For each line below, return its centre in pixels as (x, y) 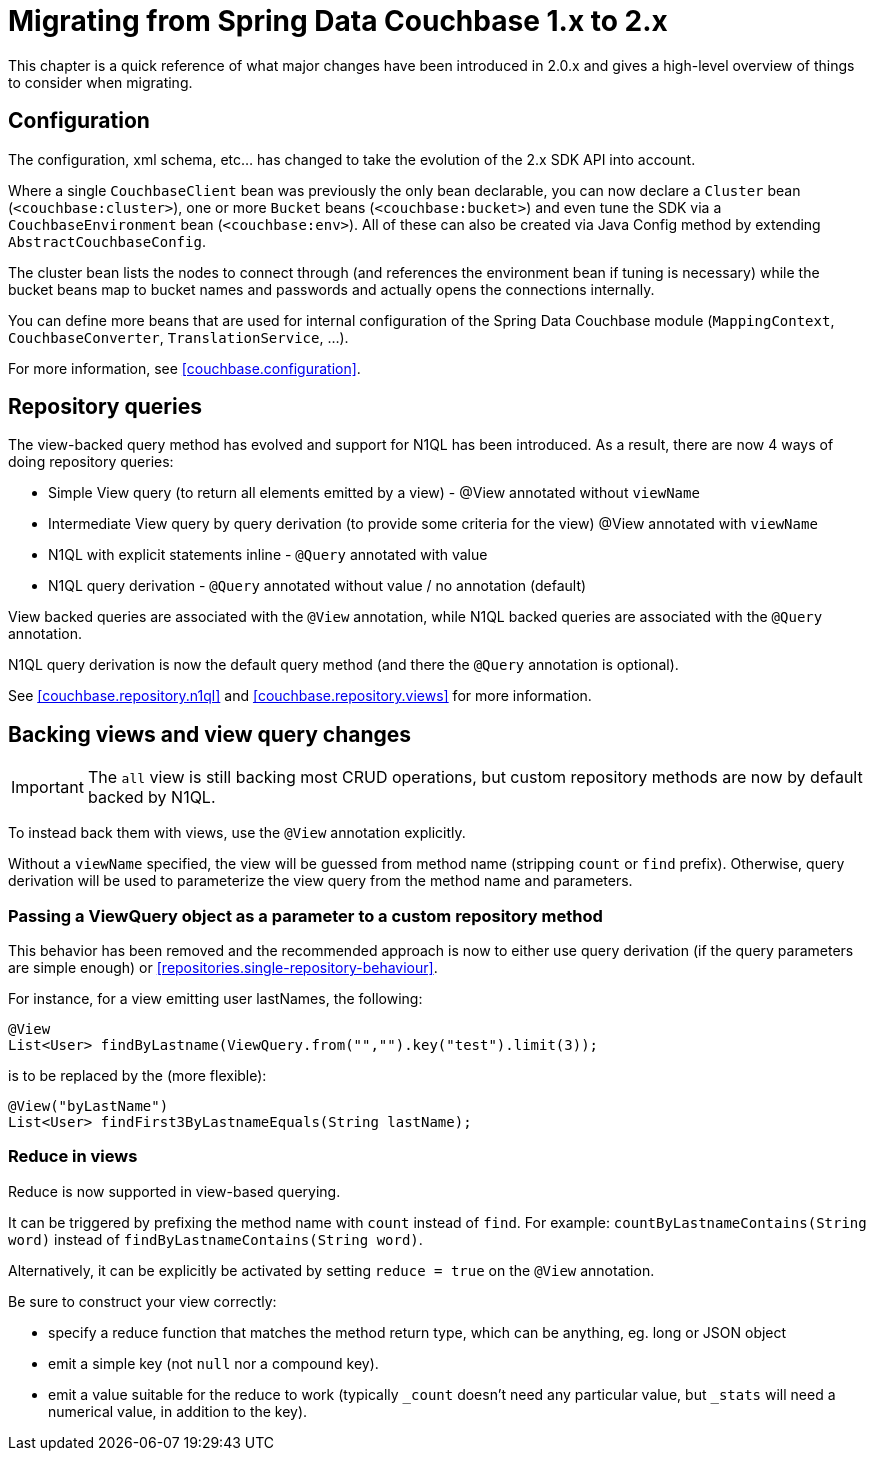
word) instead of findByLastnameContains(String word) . (215, 1239)
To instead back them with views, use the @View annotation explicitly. (237, 833)
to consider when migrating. (100, 82)
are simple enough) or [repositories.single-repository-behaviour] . (223, 968)
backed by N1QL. (151, 797)
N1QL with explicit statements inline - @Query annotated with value (268, 555)
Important (47, 787)
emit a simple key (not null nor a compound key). (213, 1363)
